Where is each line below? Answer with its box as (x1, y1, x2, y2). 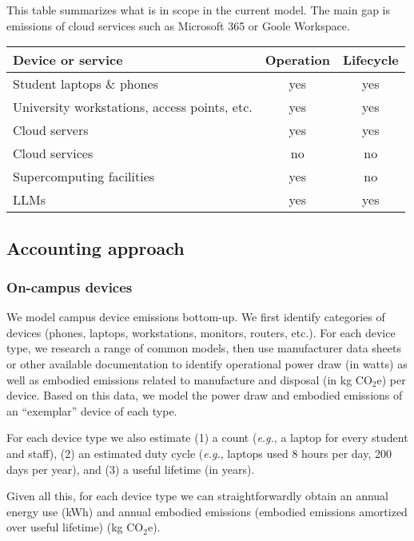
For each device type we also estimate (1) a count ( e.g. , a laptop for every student (6, 429, 408, 446)
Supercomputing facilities (13, 167, 155, 186)
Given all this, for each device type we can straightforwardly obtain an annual (6, 487, 388, 504)
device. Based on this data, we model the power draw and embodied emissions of (6, 387, 403, 404)
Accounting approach (6, 235, 185, 260)
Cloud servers (13, 121, 89, 140)
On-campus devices (6, 276, 133, 296)
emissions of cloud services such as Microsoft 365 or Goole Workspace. (6, 17, 350, 34)
